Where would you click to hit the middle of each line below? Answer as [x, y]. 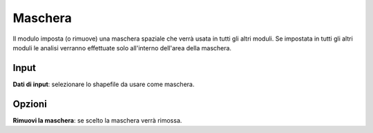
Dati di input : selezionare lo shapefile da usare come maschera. [104, 84]
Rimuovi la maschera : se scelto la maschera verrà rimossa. [97, 120]
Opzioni [30, 104]
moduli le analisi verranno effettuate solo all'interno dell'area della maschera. [122, 48]
